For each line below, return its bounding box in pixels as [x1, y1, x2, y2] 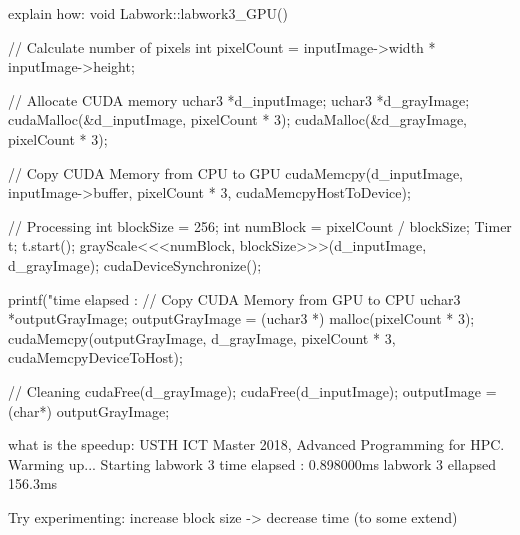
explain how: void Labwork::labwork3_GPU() [8, 3, 288, 23]
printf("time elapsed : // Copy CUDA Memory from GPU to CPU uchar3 [8, 288, 461, 309]
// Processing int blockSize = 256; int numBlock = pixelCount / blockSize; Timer [8, 215, 512, 236]
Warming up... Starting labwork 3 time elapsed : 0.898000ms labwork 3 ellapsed [8, 453, 497, 474]
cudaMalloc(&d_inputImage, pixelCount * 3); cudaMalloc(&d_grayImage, [8, 109, 467, 130]
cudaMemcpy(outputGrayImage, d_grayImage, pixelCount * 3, [8, 327, 396, 348]
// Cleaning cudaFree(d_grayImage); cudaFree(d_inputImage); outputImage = [8, 380, 497, 401]
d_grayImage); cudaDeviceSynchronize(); [8, 254, 262, 275]
